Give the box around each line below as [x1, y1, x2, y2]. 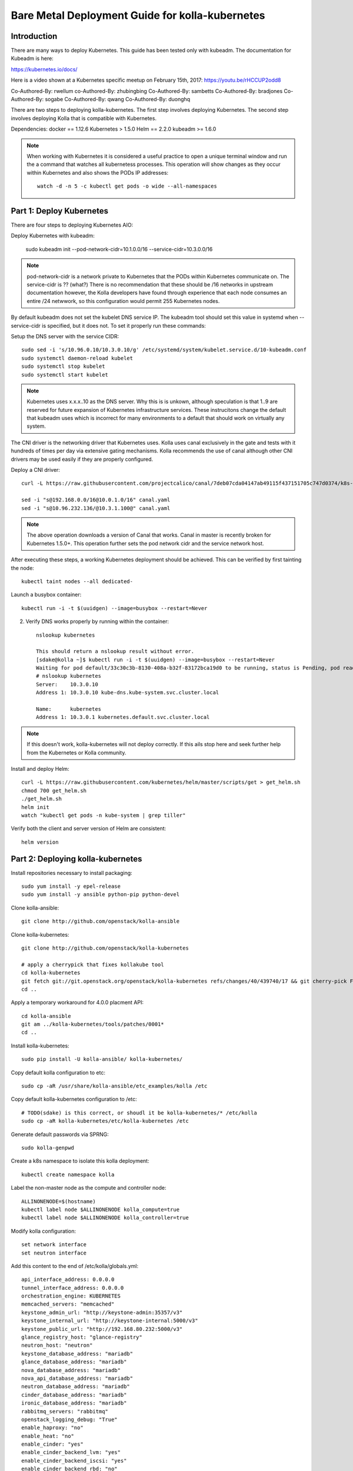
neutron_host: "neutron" [21, 1342, 93, 1349]
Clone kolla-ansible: [11, 904, 59, 911]
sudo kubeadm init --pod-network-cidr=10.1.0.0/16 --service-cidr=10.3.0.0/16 [25, 245, 213, 252]
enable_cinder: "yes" [21, 1441, 84, 1447]
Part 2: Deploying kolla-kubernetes [11, 854, 142, 864]
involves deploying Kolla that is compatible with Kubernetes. [11, 115, 157, 122]
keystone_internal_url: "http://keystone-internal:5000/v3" [21, 1317, 198, 1324]
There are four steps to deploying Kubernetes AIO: [11, 221, 134, 229]
